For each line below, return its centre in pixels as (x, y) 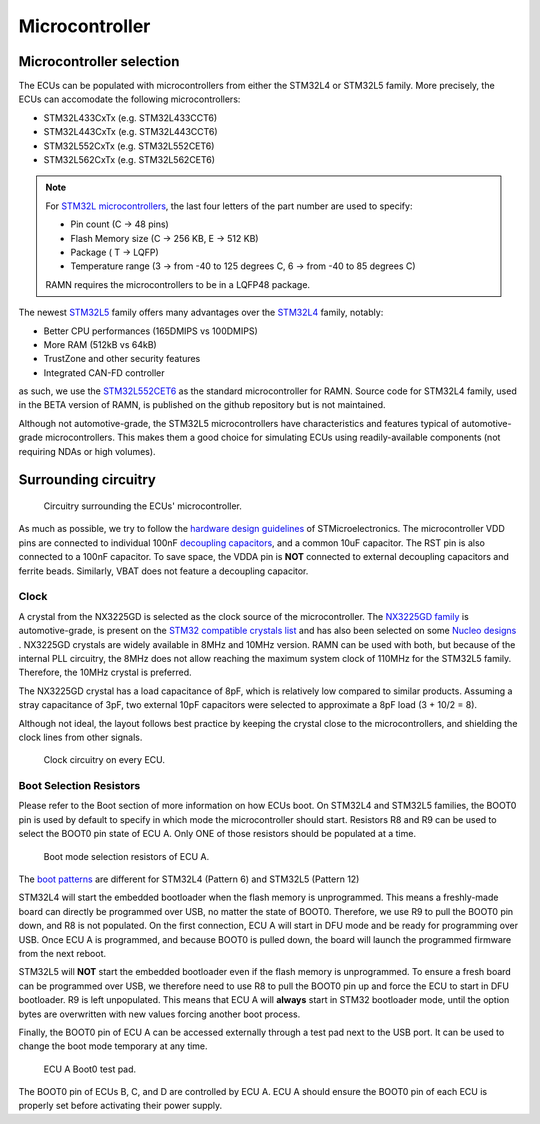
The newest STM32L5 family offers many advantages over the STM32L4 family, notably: (201, 312)
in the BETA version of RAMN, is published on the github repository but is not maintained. (202, 405)
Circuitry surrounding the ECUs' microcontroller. (142, 506)
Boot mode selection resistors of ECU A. (126, 856)
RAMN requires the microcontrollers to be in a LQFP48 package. (177, 284)
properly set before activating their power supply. (120, 1106)
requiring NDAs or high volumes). (87, 451)
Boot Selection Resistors (79, 786)
